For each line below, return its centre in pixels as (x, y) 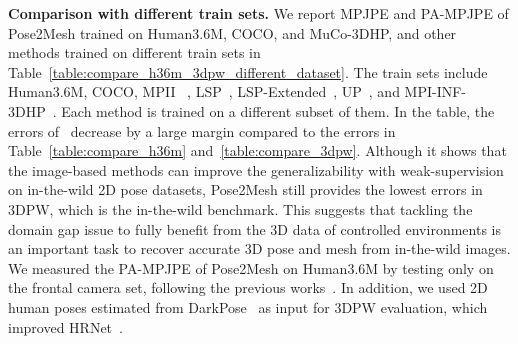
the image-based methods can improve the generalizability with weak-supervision (256, 169)
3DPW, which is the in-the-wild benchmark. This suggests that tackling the (240, 208)
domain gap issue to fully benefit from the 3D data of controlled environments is (254, 228)
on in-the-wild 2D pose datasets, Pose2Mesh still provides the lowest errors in (245, 189)
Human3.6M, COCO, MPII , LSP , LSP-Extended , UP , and (204, 91)
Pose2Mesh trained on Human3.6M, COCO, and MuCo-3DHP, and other (232, 32)
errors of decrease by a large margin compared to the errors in (202, 130)
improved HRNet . (65, 326)
